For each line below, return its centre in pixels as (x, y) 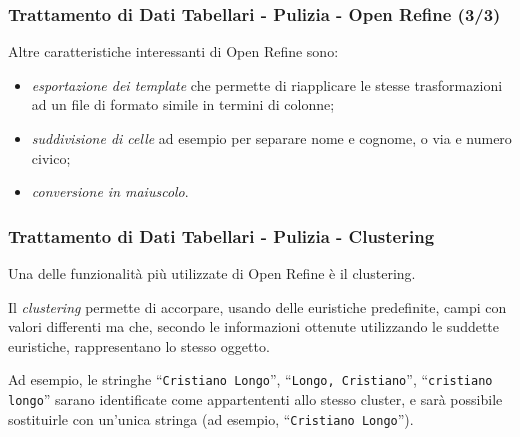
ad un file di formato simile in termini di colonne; (183, 104)
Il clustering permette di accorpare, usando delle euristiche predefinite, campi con (257, 306)
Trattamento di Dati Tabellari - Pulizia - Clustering (221, 235)
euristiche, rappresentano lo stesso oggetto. (139, 345)
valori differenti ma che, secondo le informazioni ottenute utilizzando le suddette (254, 326)
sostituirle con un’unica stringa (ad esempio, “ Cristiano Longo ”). (211, 418)
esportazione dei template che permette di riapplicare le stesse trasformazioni (267, 84)
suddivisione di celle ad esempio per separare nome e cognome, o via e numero (271, 138)
